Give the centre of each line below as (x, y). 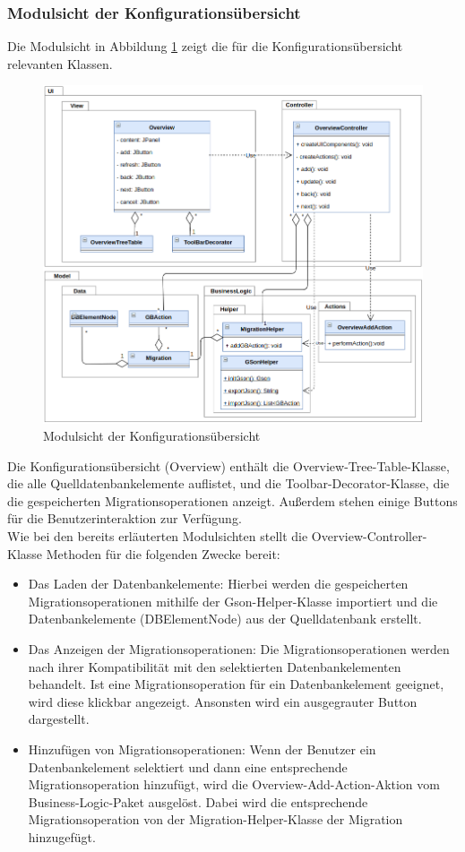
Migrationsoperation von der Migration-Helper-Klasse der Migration (215, 819)
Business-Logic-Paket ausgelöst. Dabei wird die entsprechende (198, 801)
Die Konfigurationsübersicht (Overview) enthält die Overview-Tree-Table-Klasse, (228, 465)
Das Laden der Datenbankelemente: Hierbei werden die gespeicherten (218, 584)
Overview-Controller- (369, 536)
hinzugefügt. (62, 836)
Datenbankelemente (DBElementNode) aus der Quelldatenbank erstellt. (225, 619)
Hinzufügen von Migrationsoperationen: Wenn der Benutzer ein (202, 749)
